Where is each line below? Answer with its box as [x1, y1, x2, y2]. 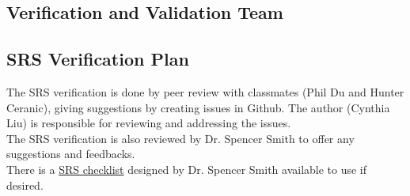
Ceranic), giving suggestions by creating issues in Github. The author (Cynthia [6, 99, 390, 115]
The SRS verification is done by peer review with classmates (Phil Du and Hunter [6, 83, 404, 100]
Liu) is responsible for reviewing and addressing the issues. [6, 115, 291, 131]
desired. [6, 176, 44, 193]
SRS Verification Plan [6, 47, 189, 71]
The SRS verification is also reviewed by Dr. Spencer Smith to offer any [6, 130, 355, 146]
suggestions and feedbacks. [6, 145, 135, 162]
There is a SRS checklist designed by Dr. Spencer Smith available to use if [6, 160, 367, 177]
